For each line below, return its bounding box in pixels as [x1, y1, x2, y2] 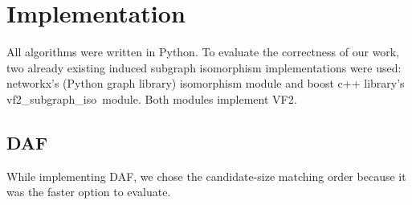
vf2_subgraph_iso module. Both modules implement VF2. [6, 90, 297, 107]
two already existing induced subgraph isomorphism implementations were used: [6, 59, 402, 76]
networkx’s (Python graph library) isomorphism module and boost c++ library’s [6, 75, 405, 92]
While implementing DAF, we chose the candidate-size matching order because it [6, 167, 406, 184]
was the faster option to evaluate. [6, 183, 171, 200]
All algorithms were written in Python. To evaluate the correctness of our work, [6, 43, 400, 60]
